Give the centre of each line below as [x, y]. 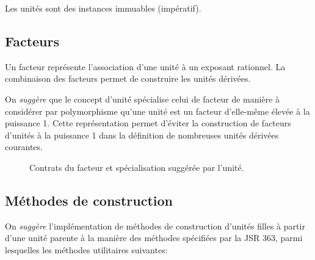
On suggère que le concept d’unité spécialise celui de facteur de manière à [143, 99]
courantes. [24, 147]
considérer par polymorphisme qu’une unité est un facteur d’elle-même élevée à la [157, 111]
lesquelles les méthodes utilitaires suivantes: [86, 249]
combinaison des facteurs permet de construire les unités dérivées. [128, 78]
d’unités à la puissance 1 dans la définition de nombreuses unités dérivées [142, 135]
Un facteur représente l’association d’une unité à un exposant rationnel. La [145, 66]
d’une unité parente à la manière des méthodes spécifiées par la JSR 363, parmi [154, 238]
